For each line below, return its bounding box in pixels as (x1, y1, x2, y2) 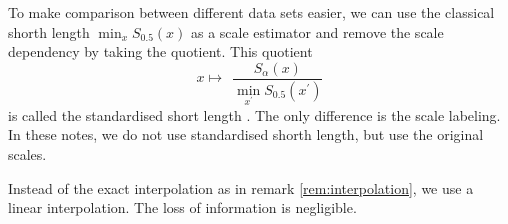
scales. (8, 143, 47, 164)
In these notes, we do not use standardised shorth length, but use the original (8, 124, 484, 145)
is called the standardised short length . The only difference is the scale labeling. (8, 104, 501, 125)
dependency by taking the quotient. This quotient (8, 41, 313, 62)
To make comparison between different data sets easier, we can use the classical (8, 2, 495, 22)
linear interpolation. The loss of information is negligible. (8, 197, 357, 218)
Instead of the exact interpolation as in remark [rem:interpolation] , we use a (8, 177, 474, 198)
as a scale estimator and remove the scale (191, 21, 444, 42)
